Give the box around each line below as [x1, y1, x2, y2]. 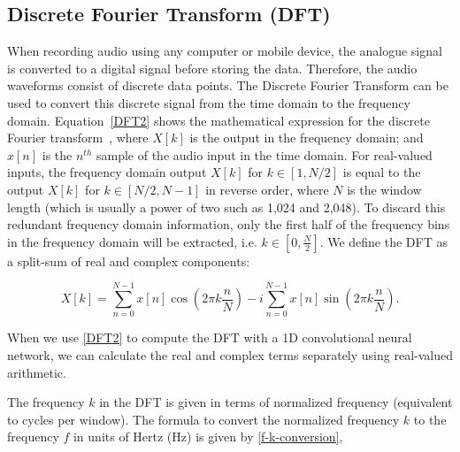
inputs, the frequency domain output [7, 163, 207, 181]
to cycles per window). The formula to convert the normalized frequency [7, 410, 400, 428]
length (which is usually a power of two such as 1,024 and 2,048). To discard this [7, 197, 446, 216]
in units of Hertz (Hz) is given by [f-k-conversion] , [73, 427, 343, 446]
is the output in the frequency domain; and [189, 128, 424, 147]
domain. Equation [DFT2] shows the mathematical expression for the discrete [7, 111, 430, 129]
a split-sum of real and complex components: [7, 251, 250, 270]
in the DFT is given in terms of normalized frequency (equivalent [99, 393, 453, 411]
